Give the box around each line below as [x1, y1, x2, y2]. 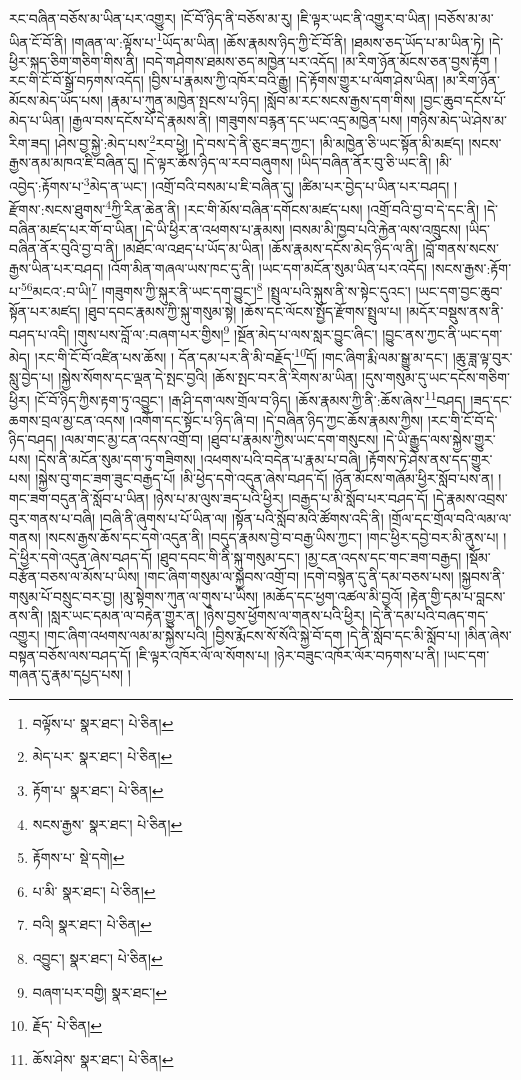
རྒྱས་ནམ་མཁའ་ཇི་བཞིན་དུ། [9, 152, 139, 173]
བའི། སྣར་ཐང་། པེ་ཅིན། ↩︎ [32, 914, 152, 935]
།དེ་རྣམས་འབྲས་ [432, 487, 508, 508]
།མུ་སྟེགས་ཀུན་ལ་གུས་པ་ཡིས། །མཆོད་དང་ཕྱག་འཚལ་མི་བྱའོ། [119, 585, 403, 606]
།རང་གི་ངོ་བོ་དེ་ [427, 409, 498, 430]
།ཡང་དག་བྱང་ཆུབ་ [415, 281, 503, 301]
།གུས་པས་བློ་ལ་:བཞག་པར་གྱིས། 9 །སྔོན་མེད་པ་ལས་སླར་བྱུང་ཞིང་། [74, 321, 378, 344]
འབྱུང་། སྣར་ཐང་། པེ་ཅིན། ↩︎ [32, 948, 163, 968]
